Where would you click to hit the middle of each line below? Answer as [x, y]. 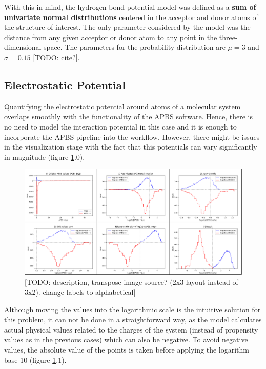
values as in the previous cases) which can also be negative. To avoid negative [126, 339]
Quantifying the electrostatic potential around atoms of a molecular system [122, 106]
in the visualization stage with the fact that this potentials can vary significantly [131, 147]
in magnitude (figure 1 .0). [45, 156]
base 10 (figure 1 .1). [35, 359]
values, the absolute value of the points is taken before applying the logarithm [127, 350]
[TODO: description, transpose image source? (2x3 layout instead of [131, 282]
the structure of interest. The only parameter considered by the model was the [127, 27]
